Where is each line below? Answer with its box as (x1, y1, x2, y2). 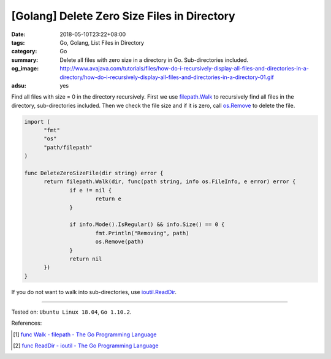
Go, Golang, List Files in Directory (59, 39, 144, 46)
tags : (11, 39, 25, 46)
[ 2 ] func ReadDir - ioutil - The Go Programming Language (13, 342, 159, 349)
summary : (11, 56, 39, 64)
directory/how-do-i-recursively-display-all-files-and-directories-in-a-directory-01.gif (59, 74, 274, 81)
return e (95, 195, 122, 202)
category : (11, 48, 37, 55)
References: (11, 319, 42, 327)
